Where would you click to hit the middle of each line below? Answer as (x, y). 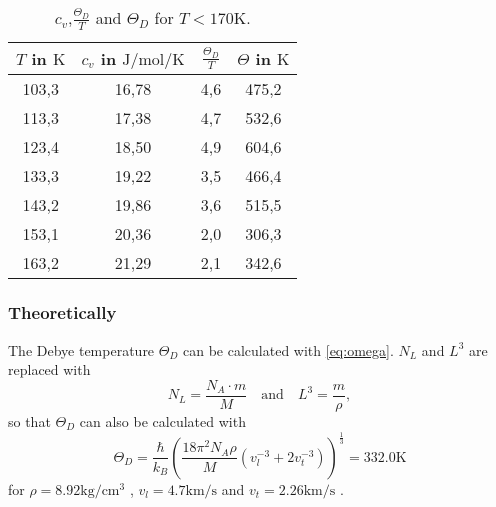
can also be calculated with (162, 420)
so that (29, 420)
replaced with (49, 369)
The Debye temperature (81, 349)
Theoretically (62, 312)
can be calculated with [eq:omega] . (288, 349)
